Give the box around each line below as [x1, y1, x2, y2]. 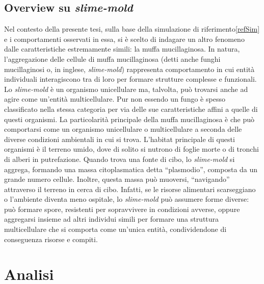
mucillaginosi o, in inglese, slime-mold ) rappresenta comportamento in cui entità [4, 63, 255, 74]
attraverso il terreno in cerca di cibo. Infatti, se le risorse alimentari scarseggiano [4, 183, 256, 194]
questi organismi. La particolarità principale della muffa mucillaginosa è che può [4, 113, 254, 124]
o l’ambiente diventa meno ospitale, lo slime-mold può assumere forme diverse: [4, 194, 249, 204]
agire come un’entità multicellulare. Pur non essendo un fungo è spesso [4, 93, 225, 104]
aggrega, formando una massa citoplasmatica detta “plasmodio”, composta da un [4, 163, 258, 174]
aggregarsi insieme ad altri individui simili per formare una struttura [4, 214, 219, 224]
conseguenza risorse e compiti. [4, 233, 98, 244]
